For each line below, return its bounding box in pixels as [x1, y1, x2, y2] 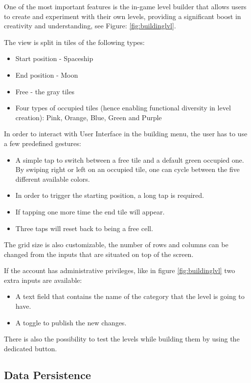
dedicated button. [4, 343, 57, 353]
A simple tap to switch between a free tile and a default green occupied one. [15, 154, 244, 165]
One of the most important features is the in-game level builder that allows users [4, 1, 247, 11]
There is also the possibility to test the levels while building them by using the [4, 334, 240, 344]
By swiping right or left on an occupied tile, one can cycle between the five [15, 164, 240, 174]
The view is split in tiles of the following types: [4, 37, 145, 47]
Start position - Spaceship [15, 53, 93, 64]
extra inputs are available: [4, 275, 82, 285]
